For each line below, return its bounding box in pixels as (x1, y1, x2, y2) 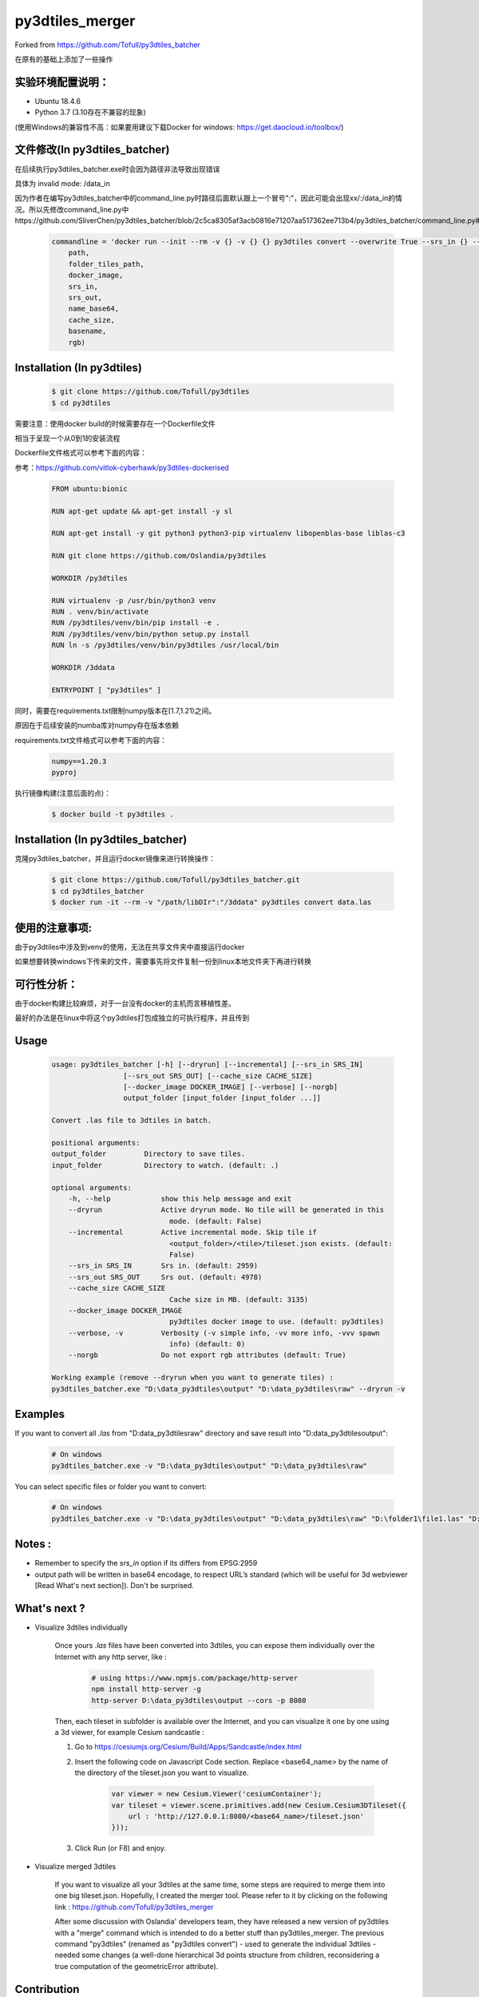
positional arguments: (51, 1138, 141, 1148)
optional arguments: (51, 1183, 132, 1192)
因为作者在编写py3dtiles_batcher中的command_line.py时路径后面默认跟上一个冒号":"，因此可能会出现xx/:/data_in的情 (14, 193, 402, 203)
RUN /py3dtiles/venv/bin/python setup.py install (51, 629, 250, 638)
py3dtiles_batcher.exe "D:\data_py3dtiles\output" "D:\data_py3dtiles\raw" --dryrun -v (51, 1384, 406, 1393)
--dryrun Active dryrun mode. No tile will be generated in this (68, 1205, 385, 1214)
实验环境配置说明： (14, 75, 109, 89)
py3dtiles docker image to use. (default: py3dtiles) (168, 1317, 385, 1326)
